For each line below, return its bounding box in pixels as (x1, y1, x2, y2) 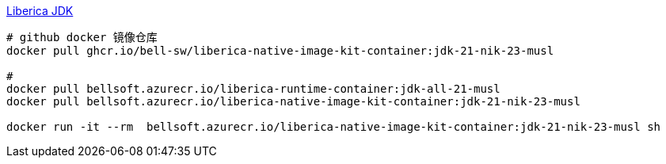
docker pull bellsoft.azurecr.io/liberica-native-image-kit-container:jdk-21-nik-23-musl (6, 95, 580, 108)
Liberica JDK (6, 4, 74, 17)
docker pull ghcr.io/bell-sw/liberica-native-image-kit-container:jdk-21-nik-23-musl (6, 44, 554, 57)
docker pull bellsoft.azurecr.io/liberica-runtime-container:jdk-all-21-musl (6, 82, 500, 95)
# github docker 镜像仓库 (6, 31, 158, 44)
